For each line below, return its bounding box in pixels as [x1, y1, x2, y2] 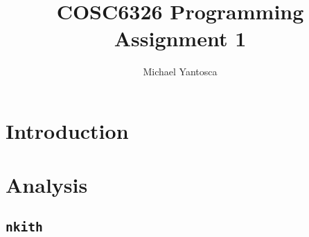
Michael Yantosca [143, 64, 218, 79]
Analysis [6, 171, 88, 199]
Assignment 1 [114, 24, 247, 53]
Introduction [6, 116, 129, 144]
